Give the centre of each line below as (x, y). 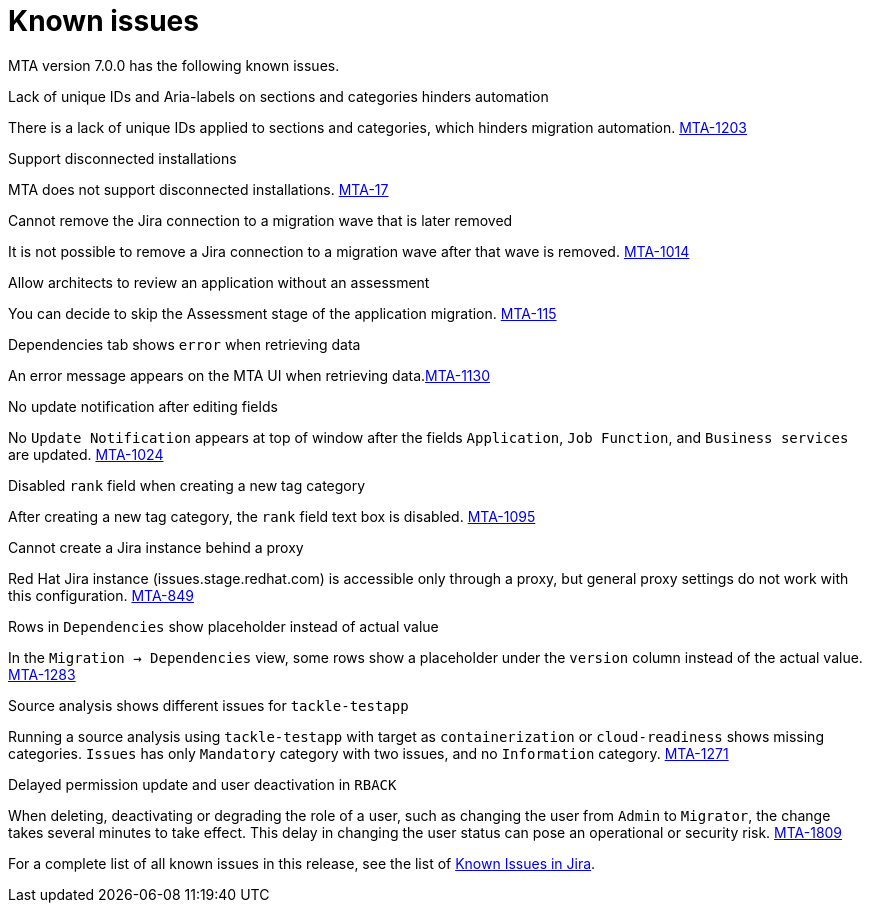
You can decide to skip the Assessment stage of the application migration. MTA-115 (282, 313)
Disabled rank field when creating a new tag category (187, 485)
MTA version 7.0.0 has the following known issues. (174, 65)
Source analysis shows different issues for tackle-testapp (208, 705)
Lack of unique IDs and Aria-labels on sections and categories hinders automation (278, 96)
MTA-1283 (42, 674)
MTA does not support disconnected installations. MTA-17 (198, 189)
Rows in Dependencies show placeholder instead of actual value (223, 626)
